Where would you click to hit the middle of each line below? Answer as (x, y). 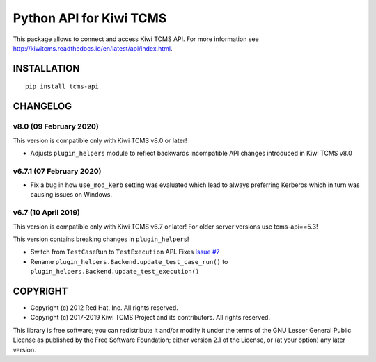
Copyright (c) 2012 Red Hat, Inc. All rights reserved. (104, 308)
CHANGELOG (42, 107)
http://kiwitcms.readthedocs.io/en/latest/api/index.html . (93, 48)
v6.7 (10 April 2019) (46, 213)
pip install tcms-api (62, 87)
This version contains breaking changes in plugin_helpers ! (101, 239)
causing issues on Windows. (71, 195)
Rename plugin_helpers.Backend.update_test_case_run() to (129, 261)
